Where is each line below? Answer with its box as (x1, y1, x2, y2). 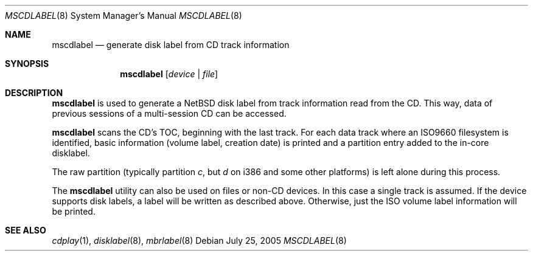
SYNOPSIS (5, 58, 49, 69)
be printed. (52, 206, 96, 216)
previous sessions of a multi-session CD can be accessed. (52, 108, 287, 119)
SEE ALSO (5, 225, 46, 235)
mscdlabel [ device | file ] (120, 69, 218, 79)
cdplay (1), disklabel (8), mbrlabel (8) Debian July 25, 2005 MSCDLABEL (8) (52, 235, 347, 246)
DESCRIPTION (5, 88, 63, 98)
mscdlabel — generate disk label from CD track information (52, 40, 290, 50)
